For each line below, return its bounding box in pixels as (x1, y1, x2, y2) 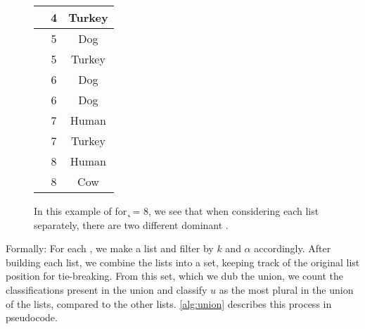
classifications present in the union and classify (6, 282, 207, 297)
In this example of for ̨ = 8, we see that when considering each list (34, 204, 319, 218)
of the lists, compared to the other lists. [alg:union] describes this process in (6, 296, 332, 311)
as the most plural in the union (219, 282, 354, 297)
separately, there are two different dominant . (34, 217, 229, 232)
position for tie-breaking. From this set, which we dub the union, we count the (6, 268, 344, 283)
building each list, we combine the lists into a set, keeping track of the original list (6, 254, 360, 269)
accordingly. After (254, 241, 331, 256)
